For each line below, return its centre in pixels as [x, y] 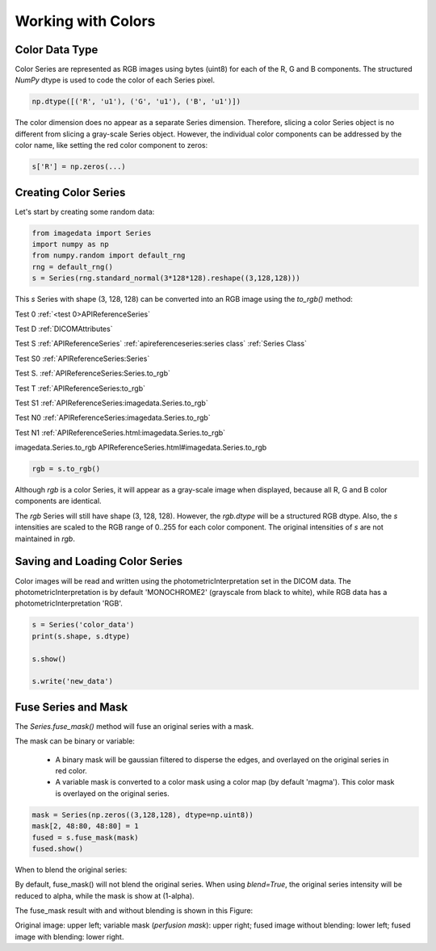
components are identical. [58, 501]
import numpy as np [70, 245]
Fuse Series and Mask [71, 707]
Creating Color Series [70, 193]
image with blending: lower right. [69, 936]
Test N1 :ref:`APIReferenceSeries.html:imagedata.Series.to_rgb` [120, 433]
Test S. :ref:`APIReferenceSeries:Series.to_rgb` [93, 373]
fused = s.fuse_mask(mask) [85, 837]
